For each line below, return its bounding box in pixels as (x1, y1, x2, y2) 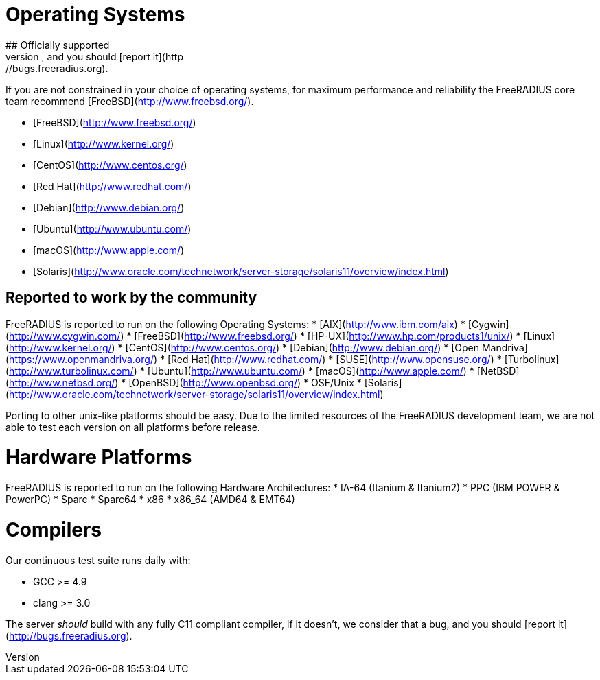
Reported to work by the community (5, 289, 257, 307)
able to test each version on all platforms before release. (5, 421, 260, 433)
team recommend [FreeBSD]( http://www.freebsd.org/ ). (5, 95, 254, 107)
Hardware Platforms (5, 445, 192, 469)
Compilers (5, 517, 102, 541)
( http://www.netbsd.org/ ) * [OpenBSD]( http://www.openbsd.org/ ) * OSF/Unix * (5, 376, 362, 388)
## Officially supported (5, 38, 110, 51)
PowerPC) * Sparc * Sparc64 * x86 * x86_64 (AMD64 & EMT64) (5, 493, 295, 506)
